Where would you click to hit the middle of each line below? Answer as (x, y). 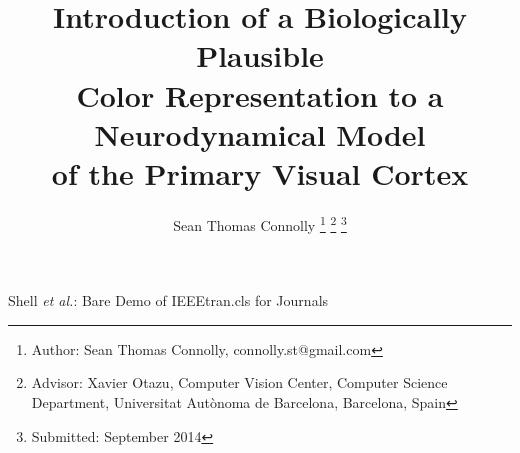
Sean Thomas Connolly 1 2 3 (260, 223)
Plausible (260, 55)
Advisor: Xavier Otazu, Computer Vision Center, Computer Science (239, 382)
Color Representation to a (260, 94)
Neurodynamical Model (260, 133)
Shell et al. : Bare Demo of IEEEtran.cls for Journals (168, 300)
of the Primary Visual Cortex (260, 172)
